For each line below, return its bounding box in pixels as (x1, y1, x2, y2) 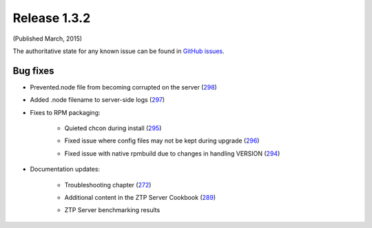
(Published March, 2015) (12, 34, 83, 43)
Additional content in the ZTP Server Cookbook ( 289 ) (64, 193, 216, 201)
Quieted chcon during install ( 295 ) (64, 124, 162, 132)
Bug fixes (12, 65, 54, 76)
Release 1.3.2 (12, 10, 91, 25)
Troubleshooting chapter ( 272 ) (64, 180, 152, 189)
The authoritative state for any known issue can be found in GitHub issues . (12, 47, 225, 55)
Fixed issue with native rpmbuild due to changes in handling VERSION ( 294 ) (64, 149, 280, 158)
